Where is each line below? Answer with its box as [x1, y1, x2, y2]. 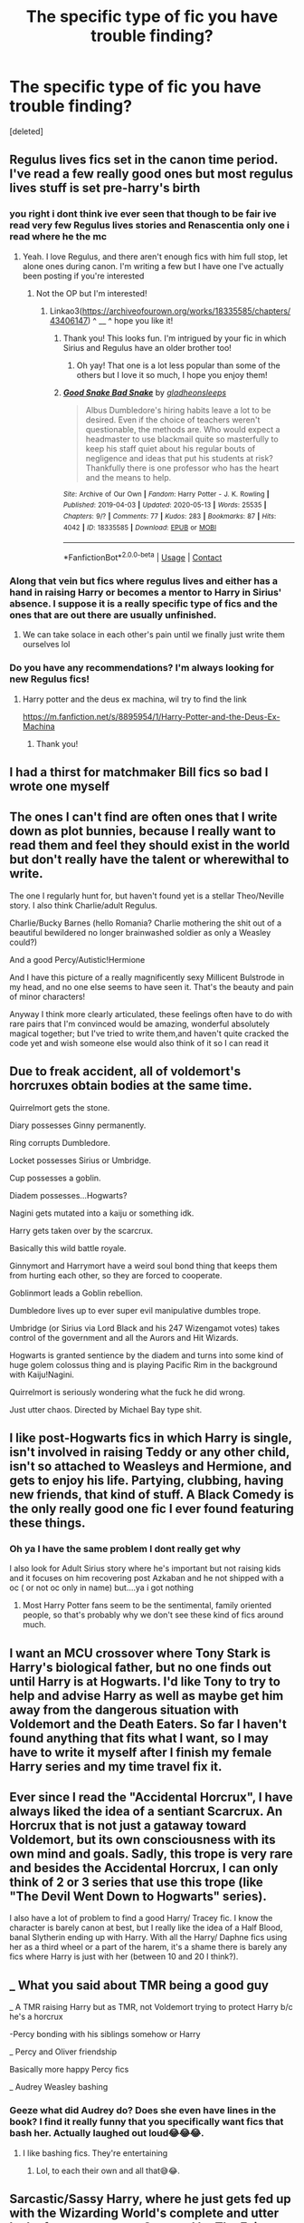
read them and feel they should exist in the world [9, 838, 290, 853]
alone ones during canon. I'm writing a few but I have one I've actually [22, 260, 284, 271]
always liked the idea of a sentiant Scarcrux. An [9, 1803, 283, 1819]
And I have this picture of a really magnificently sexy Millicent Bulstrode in [9, 972, 285, 983]
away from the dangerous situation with [9, 1702, 240, 1717]
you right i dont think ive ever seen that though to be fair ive [9, 208, 278, 220]
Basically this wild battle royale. [9, 1242, 127, 1253]
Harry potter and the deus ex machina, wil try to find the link [22, 694, 247, 704]
